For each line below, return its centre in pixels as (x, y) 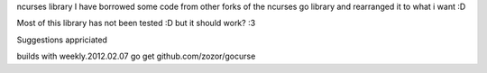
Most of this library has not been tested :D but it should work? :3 (136, 23)
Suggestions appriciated (62, 40)
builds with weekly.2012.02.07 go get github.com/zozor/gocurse (136, 56)
